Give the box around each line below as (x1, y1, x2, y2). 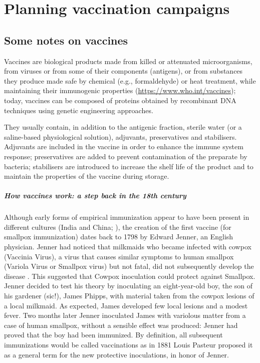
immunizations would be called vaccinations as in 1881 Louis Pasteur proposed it (4, 339, 253, 349)
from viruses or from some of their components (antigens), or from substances (4, 66, 243, 76)
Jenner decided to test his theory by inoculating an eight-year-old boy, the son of (4, 280, 253, 291)
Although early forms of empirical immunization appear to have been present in (4, 212, 249, 222)
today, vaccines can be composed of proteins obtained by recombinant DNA (4, 95, 236, 105)
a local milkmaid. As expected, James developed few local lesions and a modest (4, 300, 248, 310)
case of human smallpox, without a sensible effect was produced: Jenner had (4, 319, 238, 330)
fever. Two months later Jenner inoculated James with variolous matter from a (4, 310, 246, 320)
